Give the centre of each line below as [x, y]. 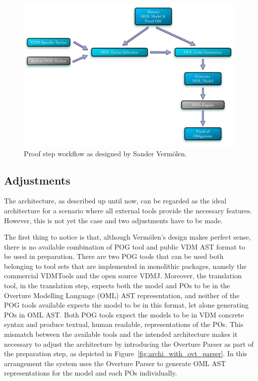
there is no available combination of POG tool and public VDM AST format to [125, 246]
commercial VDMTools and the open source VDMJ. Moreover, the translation [123, 276]
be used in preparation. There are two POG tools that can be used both [114, 256]
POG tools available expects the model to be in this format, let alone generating [126, 305]
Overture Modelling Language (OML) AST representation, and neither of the [122, 295]
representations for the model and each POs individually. [91, 373]
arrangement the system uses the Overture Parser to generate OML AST [115, 363]
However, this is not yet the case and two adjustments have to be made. [113, 220]
